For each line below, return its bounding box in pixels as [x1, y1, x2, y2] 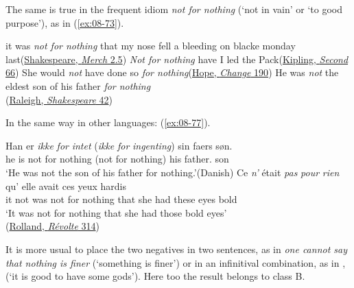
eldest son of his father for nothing [5, 78, 151, 93]
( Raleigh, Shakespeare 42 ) [5, 92, 113, 106]
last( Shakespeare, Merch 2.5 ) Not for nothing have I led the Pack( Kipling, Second [5, 51, 349, 66]
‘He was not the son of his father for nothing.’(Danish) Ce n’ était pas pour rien [5, 165, 340, 179]
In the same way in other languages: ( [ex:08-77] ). [5, 115, 211, 130]
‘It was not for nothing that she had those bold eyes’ [5, 205, 227, 219]
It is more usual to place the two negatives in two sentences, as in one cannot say [5, 241, 347, 256]
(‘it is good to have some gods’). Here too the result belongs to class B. [5, 269, 305, 283]
